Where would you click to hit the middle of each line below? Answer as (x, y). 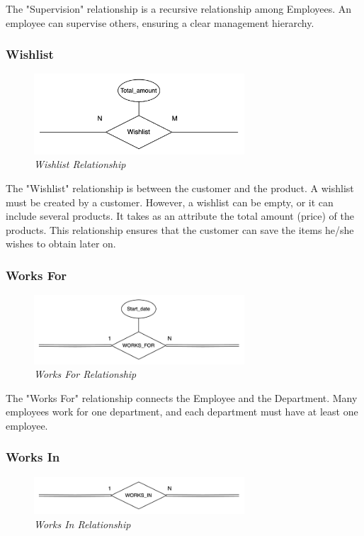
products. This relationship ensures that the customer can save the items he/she (180, 229)
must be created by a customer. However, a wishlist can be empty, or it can (170, 202)
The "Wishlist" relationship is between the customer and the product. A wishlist (180, 188)
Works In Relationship (83, 524)
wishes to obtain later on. (61, 244)
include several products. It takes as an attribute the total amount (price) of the (180, 216)
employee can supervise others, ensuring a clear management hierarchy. (160, 22)
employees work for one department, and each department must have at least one (182, 412)
